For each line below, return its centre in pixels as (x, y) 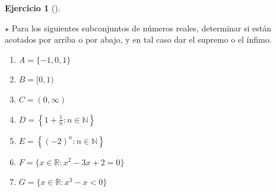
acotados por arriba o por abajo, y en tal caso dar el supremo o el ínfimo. (138, 39)
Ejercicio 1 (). (33, 8)
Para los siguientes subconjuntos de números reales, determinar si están (142, 28)
